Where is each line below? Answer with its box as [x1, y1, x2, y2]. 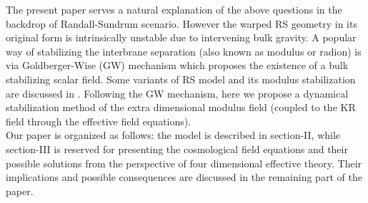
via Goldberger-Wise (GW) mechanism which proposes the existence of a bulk [6, 58, 349, 73]
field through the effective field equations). [6, 113, 192, 128]
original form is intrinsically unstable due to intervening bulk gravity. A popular [6, 30, 357, 45]
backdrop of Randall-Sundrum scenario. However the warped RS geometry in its [6, 16, 357, 31]
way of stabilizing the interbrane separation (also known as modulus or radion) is [6, 43, 362, 58]
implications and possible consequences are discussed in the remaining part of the [6, 170, 362, 184]
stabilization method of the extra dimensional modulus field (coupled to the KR [6, 100, 356, 115]
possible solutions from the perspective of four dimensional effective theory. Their [6, 155, 362, 170]
